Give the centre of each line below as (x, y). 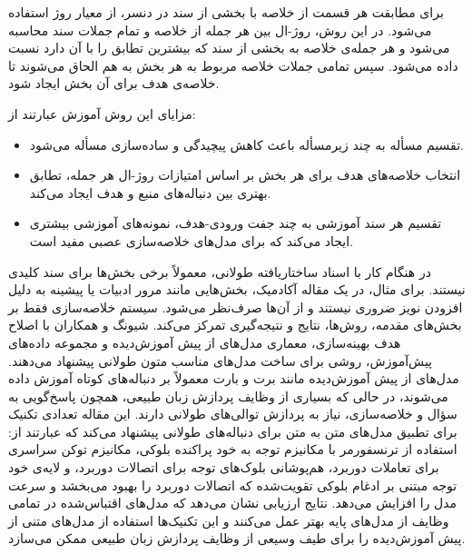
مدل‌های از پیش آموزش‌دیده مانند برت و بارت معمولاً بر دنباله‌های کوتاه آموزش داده (234, 378)
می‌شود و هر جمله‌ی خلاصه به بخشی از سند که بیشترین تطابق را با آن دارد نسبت (229, 48)
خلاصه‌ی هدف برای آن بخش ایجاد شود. (114, 83)
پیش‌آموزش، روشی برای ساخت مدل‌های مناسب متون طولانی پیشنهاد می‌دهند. (220, 360)
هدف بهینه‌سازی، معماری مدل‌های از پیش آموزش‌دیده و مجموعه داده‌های (205, 342)
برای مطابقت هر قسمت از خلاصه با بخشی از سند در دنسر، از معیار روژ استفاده (226, 12)
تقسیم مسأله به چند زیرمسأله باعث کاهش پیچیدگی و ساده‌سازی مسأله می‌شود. (246, 144)
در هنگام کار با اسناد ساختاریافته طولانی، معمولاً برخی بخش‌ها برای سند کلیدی (220, 271)
